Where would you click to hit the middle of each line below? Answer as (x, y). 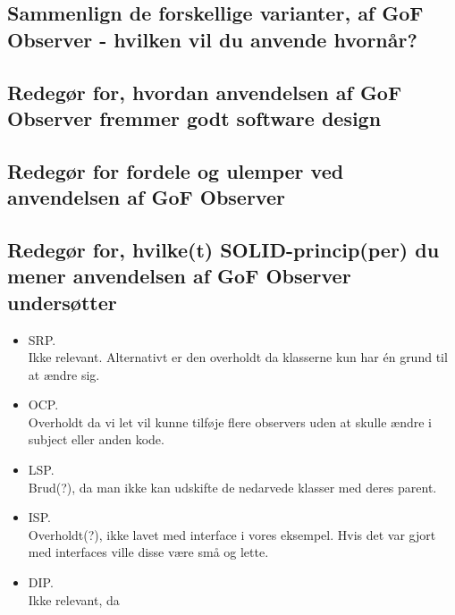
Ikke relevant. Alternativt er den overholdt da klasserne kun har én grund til (238, 357)
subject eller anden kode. (96, 439)
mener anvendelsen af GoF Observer (179, 276)
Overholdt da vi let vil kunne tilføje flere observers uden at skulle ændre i (230, 421)
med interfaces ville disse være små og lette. (148, 552)
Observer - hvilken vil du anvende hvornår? (212, 39)
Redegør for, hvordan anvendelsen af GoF (205, 92)
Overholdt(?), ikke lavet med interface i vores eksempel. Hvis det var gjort (232, 534)
